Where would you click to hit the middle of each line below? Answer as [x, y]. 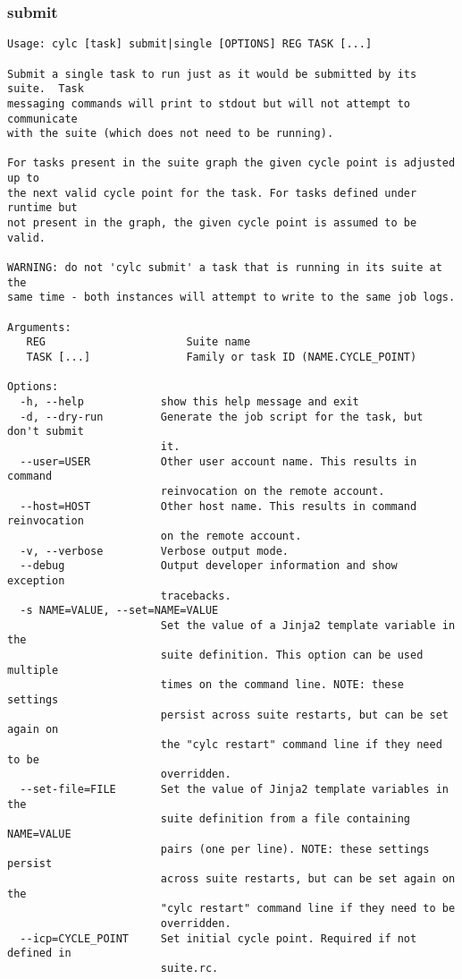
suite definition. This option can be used [292, 656]
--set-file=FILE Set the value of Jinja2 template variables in [234, 790]
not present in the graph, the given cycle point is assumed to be [212, 223]
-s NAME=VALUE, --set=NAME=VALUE [119, 611]
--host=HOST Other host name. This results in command [218, 506]
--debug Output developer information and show [209, 566]
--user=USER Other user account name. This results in [218, 461]
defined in [39, 953]
